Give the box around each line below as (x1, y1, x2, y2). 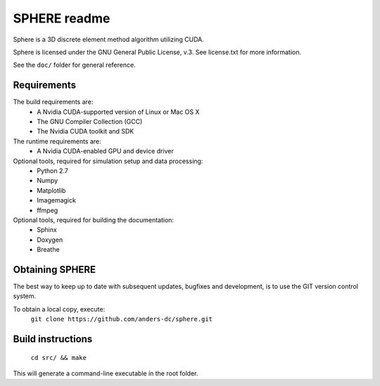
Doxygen (37, 236, 63, 244)
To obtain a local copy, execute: (13, 304, 106, 313)
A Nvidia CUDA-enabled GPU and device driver (37, 147, 174, 155)
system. (13, 292, 37, 300)
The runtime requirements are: (13, 137, 101, 146)
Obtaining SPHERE (13, 264, 96, 276)
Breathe (37, 245, 60, 254)
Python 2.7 (37, 166, 68, 175)
